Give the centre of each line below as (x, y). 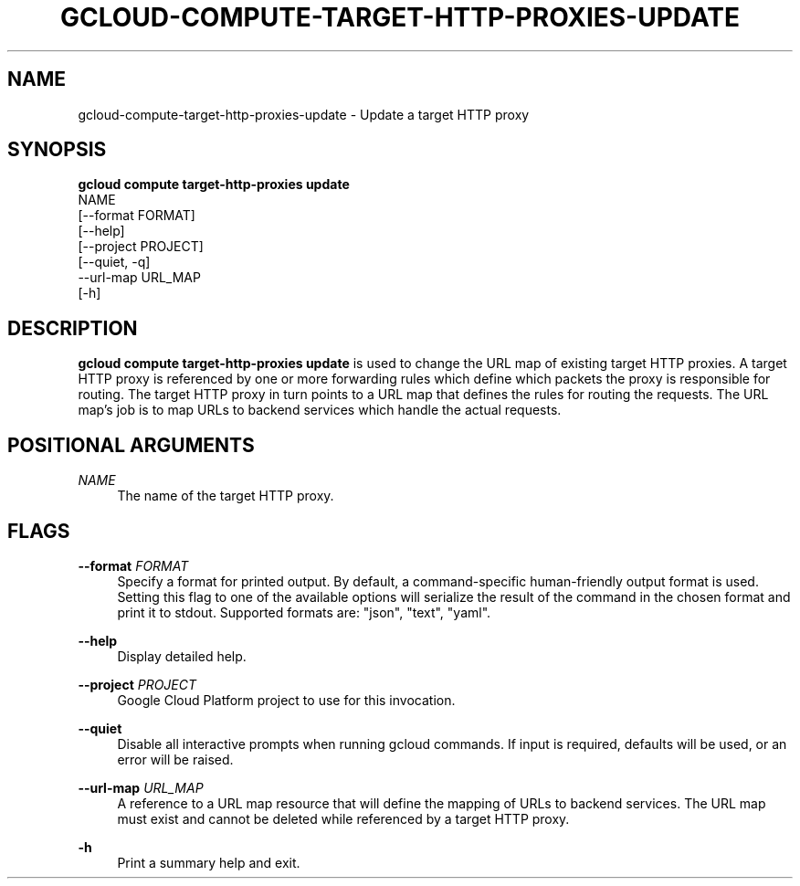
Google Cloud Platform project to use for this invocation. (286, 700)
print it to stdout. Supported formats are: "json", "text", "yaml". (304, 612)
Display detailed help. (182, 656)
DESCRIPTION (73, 328)
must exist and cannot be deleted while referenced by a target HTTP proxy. (343, 818)
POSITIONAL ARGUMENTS (131, 445)
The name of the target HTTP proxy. (226, 496)
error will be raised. (175, 759)
